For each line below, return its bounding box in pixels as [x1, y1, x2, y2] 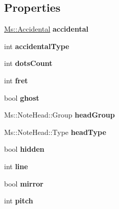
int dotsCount [4, 58, 53, 68]
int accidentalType [4, 40, 69, 51]
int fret [4, 75, 28, 85]
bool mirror [4, 178, 43, 189]
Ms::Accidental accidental [4, 24, 88, 34]
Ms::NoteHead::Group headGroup [4, 109, 115, 120]
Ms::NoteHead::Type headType [4, 126, 106, 137]
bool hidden [4, 144, 44, 154]
